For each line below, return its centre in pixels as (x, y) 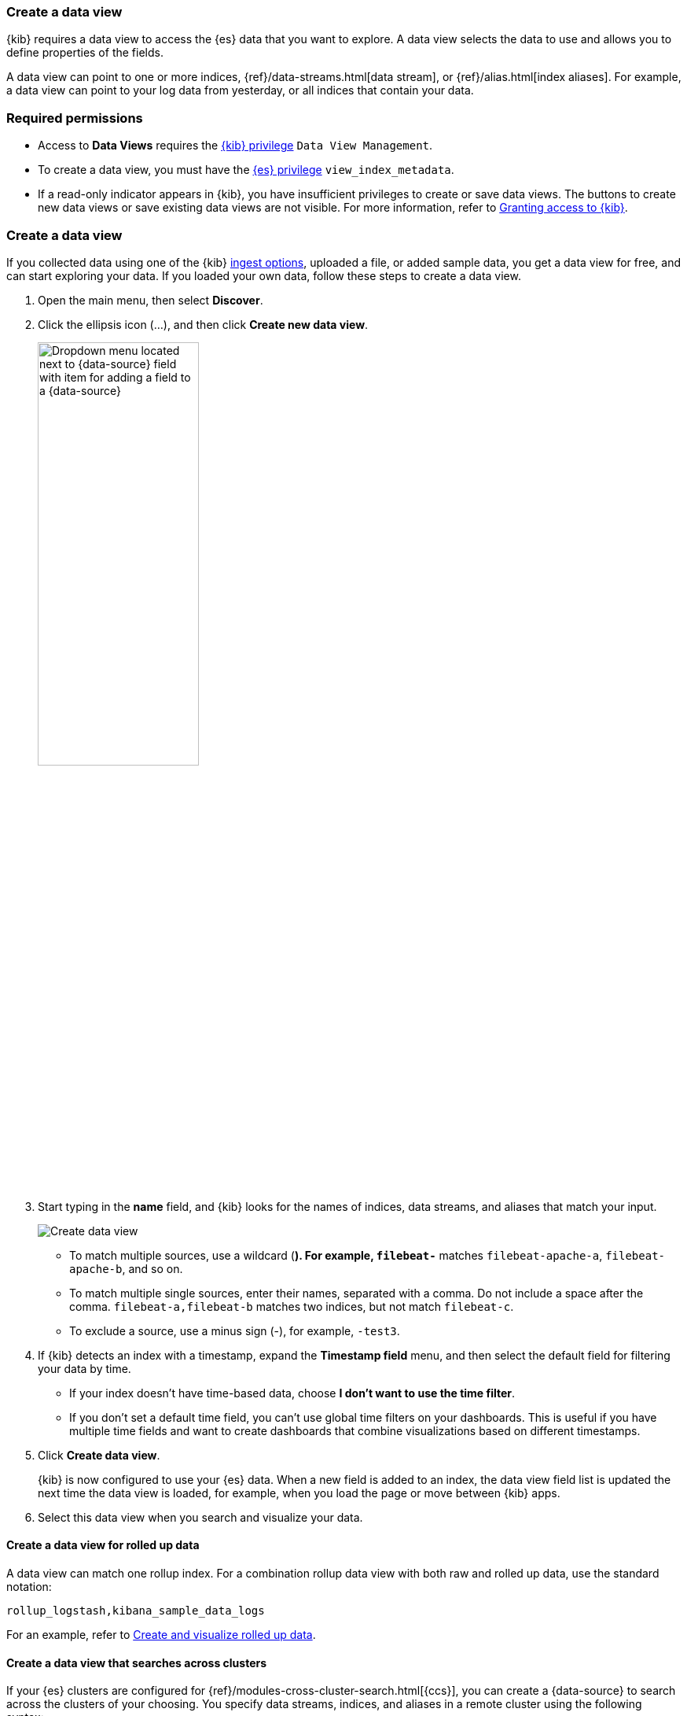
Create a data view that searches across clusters (137, 1662)
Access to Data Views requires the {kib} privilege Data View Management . (235, 146)
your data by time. (84, 1368)
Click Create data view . (99, 1455)
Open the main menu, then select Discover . (151, 300)
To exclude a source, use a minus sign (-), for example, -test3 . (235, 1330)
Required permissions (75, 118)
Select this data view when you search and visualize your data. (200, 1517)
